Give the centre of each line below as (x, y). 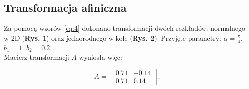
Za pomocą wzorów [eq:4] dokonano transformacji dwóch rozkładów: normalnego (125, 28)
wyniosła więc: (101, 57)
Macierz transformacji (37, 57)
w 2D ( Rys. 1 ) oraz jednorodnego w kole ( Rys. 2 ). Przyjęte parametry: (113, 37)
